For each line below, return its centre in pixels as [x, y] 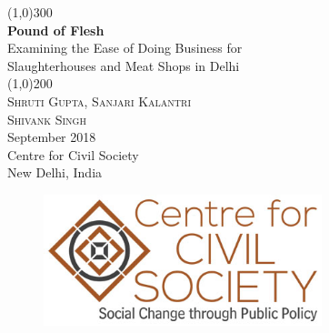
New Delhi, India [55, 172]
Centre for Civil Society [73, 154]
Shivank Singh [47, 119]
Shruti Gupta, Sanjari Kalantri [99, 101]
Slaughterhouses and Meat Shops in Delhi [124, 65]
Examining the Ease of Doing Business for [125, 48]
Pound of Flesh [56, 30]
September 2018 [52, 137]
